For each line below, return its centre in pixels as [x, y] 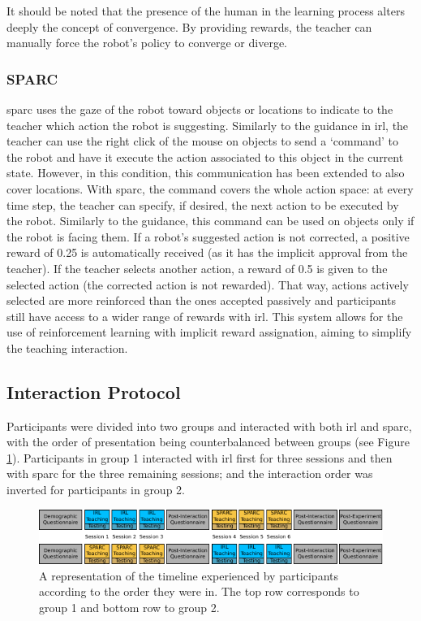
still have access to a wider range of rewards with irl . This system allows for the [205, 316]
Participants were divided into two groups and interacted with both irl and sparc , [209, 426]
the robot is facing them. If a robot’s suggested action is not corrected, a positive [208, 236]
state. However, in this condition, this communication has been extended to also [206, 173]
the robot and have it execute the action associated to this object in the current [205, 156]
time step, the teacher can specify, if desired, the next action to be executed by [203, 204]
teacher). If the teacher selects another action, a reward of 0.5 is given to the [197, 268]
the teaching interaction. [67, 347]
